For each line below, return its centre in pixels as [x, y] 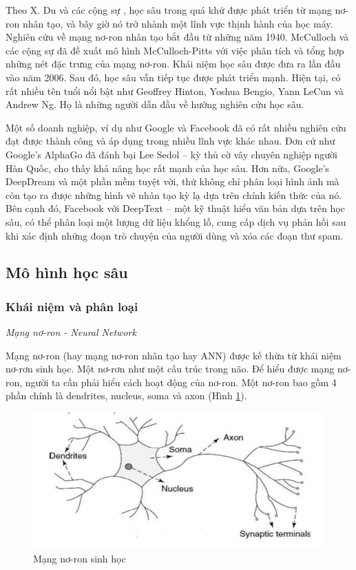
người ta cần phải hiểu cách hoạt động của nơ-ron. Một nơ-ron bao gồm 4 [181, 382]
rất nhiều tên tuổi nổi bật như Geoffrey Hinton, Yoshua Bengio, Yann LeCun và [175, 91]
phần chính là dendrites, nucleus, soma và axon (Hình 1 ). [126, 395]
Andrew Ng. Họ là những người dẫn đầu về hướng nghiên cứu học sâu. [155, 104]
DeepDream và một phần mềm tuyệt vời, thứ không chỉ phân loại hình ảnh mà [172, 181]
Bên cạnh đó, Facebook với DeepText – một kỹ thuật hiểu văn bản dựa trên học [175, 208]
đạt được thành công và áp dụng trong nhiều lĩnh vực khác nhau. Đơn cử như [170, 141]
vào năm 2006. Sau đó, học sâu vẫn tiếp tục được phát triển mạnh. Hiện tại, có [173, 77]
